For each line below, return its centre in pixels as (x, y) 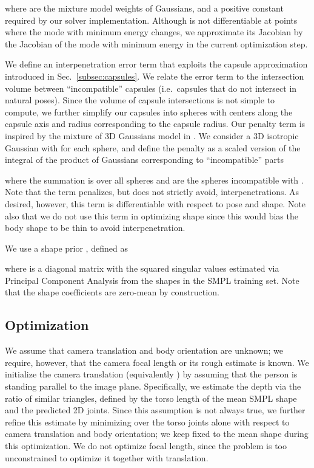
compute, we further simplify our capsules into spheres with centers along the (149, 112)
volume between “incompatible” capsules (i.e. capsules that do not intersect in (151, 88)
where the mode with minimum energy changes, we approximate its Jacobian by (154, 32)
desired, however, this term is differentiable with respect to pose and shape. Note (155, 203)
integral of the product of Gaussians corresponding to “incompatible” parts (144, 160)
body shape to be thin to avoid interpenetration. (95, 228)
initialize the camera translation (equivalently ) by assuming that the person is (151, 374)
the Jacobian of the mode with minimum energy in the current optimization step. (156, 43)
